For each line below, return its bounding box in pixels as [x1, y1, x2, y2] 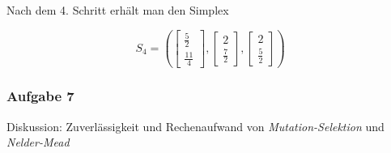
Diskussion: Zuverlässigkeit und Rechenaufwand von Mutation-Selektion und [6, 117, 385, 134]
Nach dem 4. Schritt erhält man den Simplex [6, 2, 229, 18]
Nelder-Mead [6, 134, 70, 151]
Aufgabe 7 [6, 86, 74, 106]
